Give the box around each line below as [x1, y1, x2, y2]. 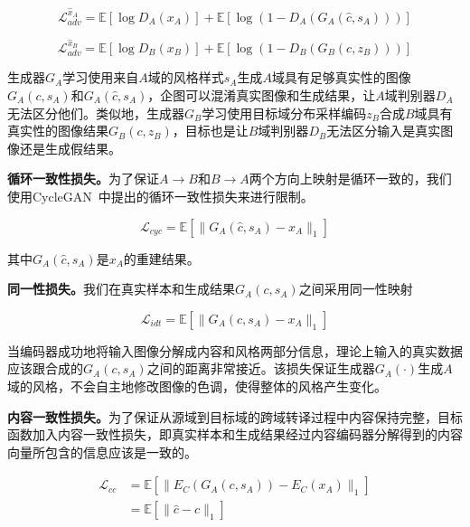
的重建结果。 [123, 249, 200, 268]
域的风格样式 [147, 68, 224, 87]
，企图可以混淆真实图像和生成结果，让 [147, 86, 376, 104]
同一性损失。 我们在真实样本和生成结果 [7, 279, 235, 298]
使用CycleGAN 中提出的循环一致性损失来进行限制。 [7, 186, 314, 205]
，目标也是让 [172, 121, 249, 140]
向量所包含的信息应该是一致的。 [7, 442, 197, 461]
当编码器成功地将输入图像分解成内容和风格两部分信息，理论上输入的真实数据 [7, 341, 463, 360]
